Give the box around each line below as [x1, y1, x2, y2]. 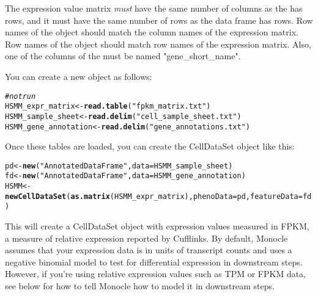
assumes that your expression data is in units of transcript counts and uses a [5, 244, 292, 256]
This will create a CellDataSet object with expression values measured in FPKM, [5, 220, 309, 233]
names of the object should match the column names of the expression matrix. [5, 26, 298, 38]
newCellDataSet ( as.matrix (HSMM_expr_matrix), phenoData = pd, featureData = [5, 192, 303, 201]
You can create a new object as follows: [5, 70, 152, 82]
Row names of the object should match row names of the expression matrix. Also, [5, 37, 311, 50]
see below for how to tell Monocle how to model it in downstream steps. [5, 280, 275, 292]
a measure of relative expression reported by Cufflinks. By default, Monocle [5, 231, 288, 244]
